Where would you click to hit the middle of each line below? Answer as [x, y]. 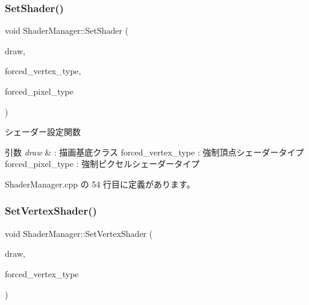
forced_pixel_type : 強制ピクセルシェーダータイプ [102, 164]
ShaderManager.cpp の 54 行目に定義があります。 [100, 184]
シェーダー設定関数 [43, 132]
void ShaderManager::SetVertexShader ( [79, 233]
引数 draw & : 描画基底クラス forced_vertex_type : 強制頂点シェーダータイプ [154, 152]
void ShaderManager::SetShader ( [67, 30]
